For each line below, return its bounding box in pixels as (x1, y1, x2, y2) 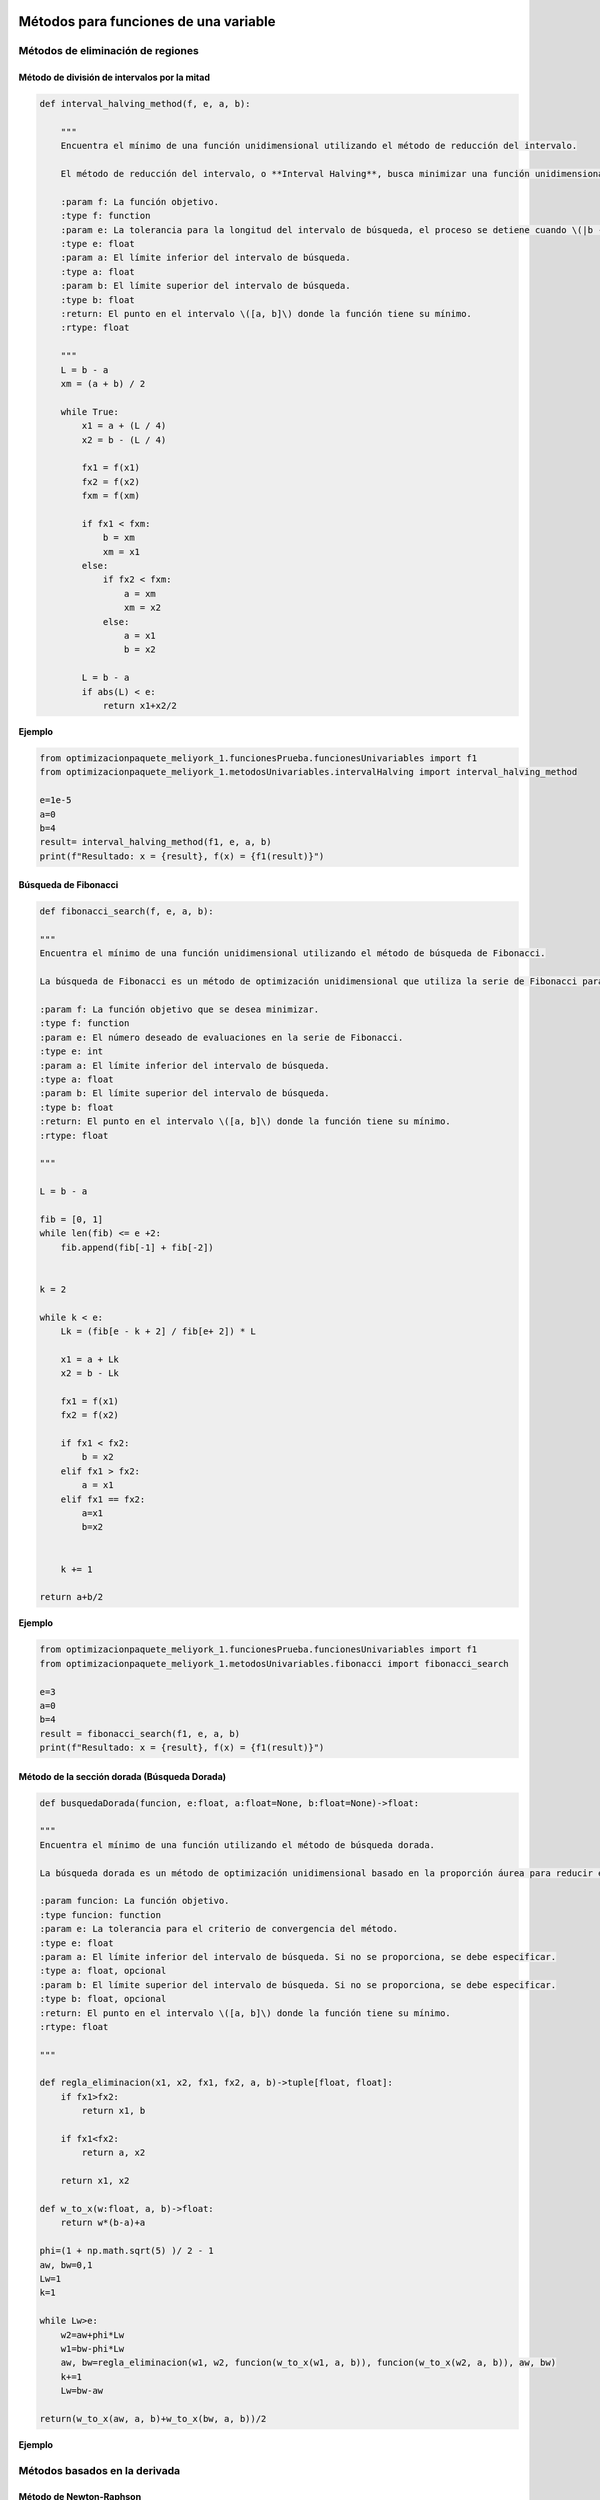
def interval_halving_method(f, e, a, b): (39, 98, 251, 110)
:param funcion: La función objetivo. (39, 1895, 230, 1907)
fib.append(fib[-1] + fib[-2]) (60, 1241, 214, 1253)
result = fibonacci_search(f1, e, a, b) (39, 1728, 240, 1739)
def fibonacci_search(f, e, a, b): (39, 906, 214, 917)
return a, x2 (81, 2147, 146, 2159)
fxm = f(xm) (81, 490, 140, 502)
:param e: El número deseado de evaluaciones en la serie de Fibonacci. (39, 1031, 404, 1043)
